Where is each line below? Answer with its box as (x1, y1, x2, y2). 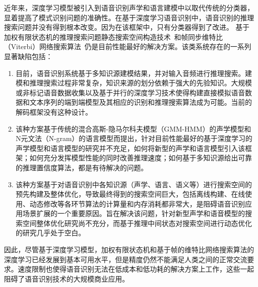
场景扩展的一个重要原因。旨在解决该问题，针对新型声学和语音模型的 (22, 208, 245, 218)
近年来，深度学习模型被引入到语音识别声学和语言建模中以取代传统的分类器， (4, 2, 254, 12)
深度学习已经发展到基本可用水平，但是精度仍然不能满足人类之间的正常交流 (4, 254, 247, 264)
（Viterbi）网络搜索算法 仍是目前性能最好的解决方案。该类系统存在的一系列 (4, 41, 252, 52)
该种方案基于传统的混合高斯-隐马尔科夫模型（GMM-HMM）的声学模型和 (15, 123, 251, 134)
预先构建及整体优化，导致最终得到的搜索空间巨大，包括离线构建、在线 (15, 189, 245, 199)
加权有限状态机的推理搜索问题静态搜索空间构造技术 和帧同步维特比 (4, 31, 223, 42)
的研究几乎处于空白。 (15, 227, 85, 238)
